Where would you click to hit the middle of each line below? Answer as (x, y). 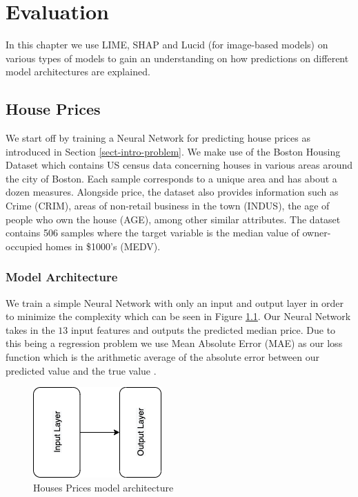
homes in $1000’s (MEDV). (103, 246)
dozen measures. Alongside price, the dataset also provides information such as (172, 192)
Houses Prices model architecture (103, 487)
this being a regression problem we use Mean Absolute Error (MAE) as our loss (174, 343)
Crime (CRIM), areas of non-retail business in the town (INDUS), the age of (168, 206)
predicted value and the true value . (81, 370)
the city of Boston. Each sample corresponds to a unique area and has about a (171, 178)
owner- (317, 233)
